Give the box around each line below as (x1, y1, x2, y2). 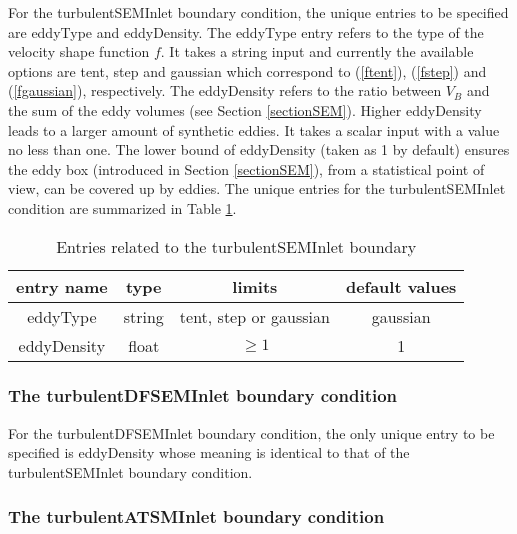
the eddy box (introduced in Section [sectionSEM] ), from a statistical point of (8, 158, 485, 179)
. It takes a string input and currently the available (160, 41, 474, 62)
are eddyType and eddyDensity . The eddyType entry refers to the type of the (8, 21, 484, 42)
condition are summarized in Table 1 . (8, 197, 237, 218)
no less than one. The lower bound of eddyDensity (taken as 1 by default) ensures (8, 139, 510, 160)
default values (345, 274, 457, 298)
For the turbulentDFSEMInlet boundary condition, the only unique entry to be (8, 422, 495, 443)
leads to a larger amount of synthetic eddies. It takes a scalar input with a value (8, 119, 500, 140)
